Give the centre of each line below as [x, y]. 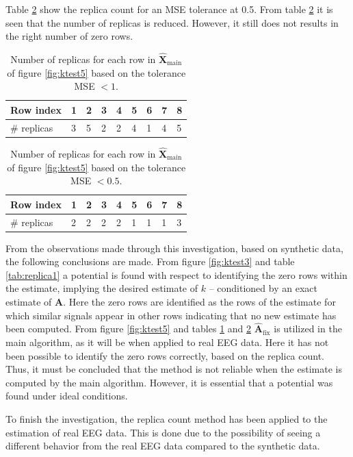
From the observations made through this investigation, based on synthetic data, [174, 248]
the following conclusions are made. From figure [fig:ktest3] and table [150, 261]
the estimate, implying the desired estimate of [102, 288]
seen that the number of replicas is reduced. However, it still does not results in [172, 22]
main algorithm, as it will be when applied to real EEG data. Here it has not [167, 342]
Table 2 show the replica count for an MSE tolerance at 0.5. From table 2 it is [169, 9]
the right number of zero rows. [69, 36]
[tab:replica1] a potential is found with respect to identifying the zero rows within [176, 274]
